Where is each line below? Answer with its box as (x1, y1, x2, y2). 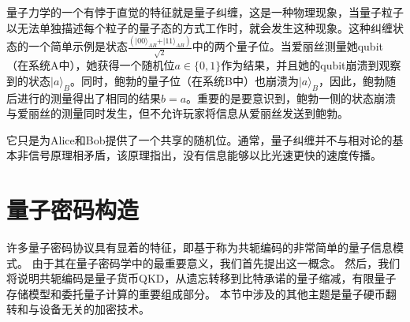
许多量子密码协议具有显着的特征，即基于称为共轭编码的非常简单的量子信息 (6, 239, 393, 256)
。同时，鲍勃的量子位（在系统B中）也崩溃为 (69, 72, 299, 88)
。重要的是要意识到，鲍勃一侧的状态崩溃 (186, 89, 397, 106)
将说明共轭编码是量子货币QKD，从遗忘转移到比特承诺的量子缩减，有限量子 (6, 270, 397, 286)
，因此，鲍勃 (318, 72, 385, 88)
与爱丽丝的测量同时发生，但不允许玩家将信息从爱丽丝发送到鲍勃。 (6, 105, 348, 122)
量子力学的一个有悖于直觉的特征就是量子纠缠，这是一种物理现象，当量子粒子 (6, 4, 404, 20)
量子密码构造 (6, 193, 140, 226)
